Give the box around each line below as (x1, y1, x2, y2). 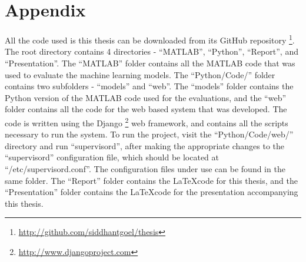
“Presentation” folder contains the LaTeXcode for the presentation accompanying (5, 186, 298, 198)
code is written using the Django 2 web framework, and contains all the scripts (5, 115, 288, 129)
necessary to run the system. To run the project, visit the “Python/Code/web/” (5, 128, 294, 140)
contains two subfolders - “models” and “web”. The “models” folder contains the (5, 80, 294, 92)
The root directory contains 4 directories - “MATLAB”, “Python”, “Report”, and (5, 45, 298, 58)
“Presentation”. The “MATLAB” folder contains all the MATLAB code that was (5, 56, 295, 69)
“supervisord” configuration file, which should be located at (5, 151, 219, 163)
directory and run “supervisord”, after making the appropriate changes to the (5, 139, 285, 152)
